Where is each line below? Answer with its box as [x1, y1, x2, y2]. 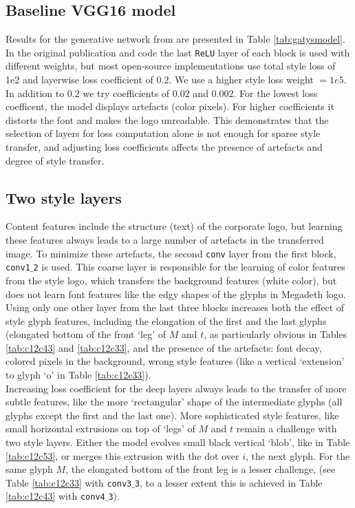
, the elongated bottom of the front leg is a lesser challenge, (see [65, 462, 336, 476]
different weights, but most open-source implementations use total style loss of [6, 59, 336, 73]
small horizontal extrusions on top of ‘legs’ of [6, 421, 195, 436]
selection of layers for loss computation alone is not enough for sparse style [6, 126, 321, 140]
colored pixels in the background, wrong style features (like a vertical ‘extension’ [6, 354, 345, 368]
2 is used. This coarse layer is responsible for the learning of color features [33, 260, 345, 274]
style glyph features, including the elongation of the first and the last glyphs [6, 313, 327, 328]
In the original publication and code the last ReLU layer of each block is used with [6, 45, 350, 59]
